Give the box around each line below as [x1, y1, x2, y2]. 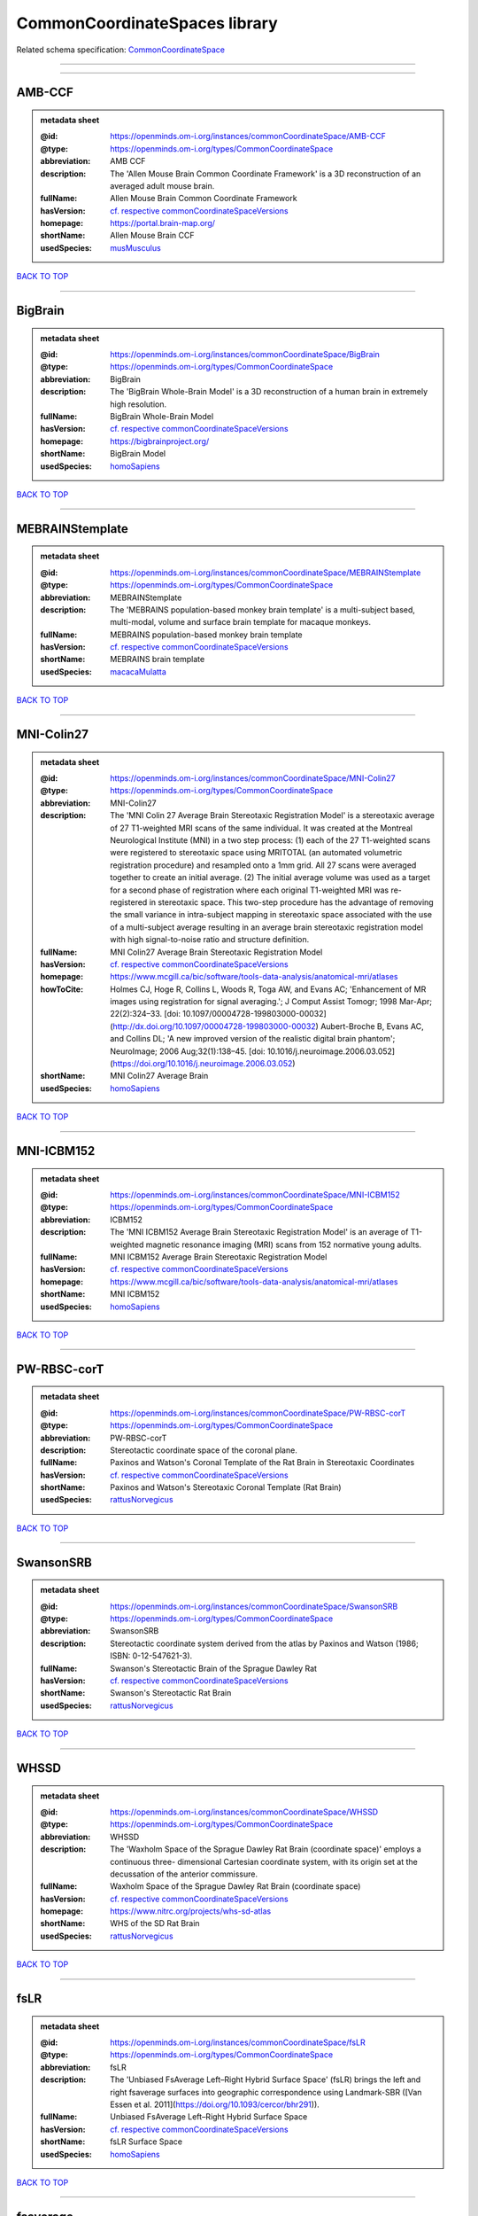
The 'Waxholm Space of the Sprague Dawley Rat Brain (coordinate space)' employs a [110, 1844, 422, 1854]
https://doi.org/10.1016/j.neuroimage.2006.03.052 [112, 1058, 293, 1069]
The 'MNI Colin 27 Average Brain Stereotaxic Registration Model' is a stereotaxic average [110, 810, 436, 821]
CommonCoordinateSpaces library [16, 13, 278, 33]
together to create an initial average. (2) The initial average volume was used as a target [110, 872, 431, 883]
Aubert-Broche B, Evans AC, [320, 1020, 424, 1032]
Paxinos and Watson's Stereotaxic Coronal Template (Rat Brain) [110, 1482, 342, 1493]
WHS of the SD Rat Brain [110, 1918, 200, 1929]
